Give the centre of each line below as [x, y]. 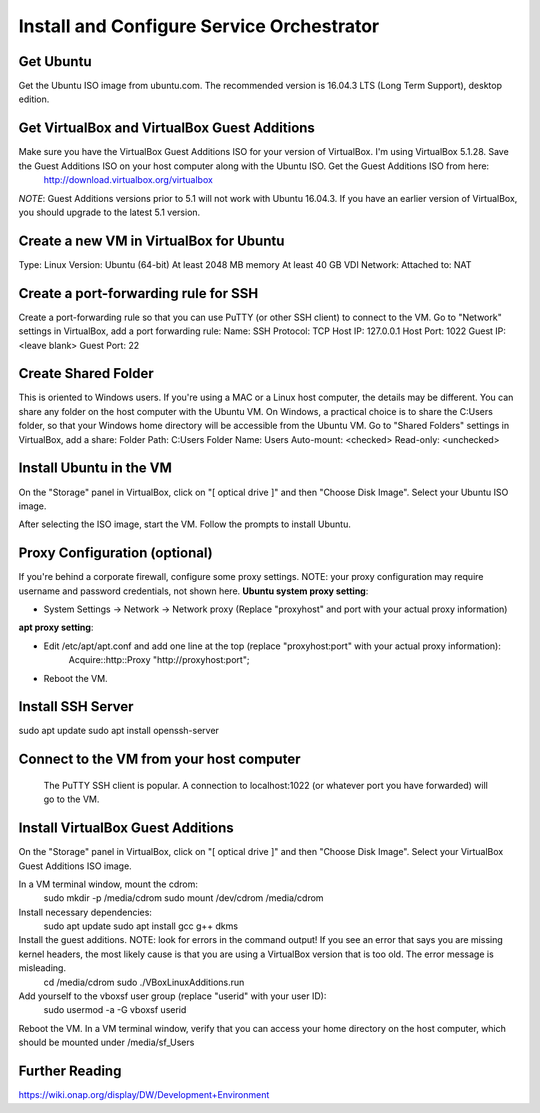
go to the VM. [71, 799]
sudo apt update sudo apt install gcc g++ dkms [141, 926]
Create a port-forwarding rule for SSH [138, 293]
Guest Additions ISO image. [75, 866]
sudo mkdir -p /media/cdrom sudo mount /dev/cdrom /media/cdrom [183, 898]
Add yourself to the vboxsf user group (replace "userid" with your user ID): [172, 996]
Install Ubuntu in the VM [95, 468]
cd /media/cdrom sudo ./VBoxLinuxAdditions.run [144, 982]
